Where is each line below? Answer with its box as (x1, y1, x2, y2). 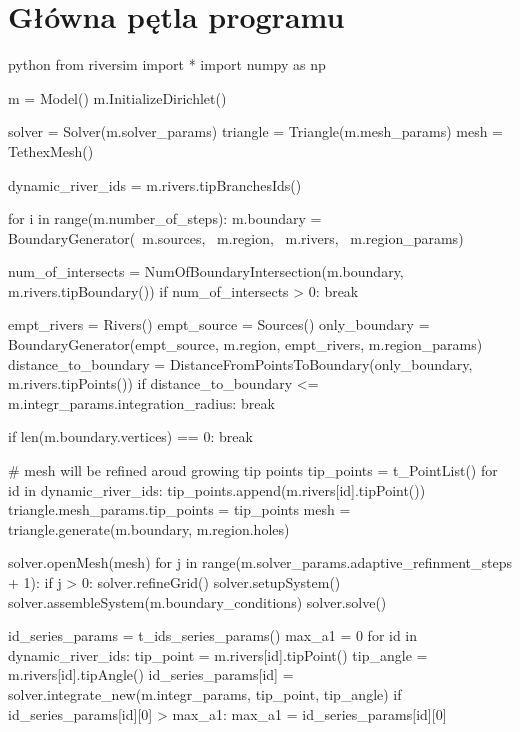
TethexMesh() (8, 140, 94, 161)
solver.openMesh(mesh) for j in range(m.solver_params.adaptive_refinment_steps (8, 552, 513, 573)
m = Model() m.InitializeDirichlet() (8, 87, 227, 108)
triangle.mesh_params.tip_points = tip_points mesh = (8, 499, 351, 520)
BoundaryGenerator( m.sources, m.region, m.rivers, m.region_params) (8, 227, 464, 248)
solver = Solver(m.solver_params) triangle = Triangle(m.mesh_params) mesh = (8, 121, 503, 142)
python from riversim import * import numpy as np (8, 54, 326, 75)
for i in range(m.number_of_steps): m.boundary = (8, 208, 322, 229)
